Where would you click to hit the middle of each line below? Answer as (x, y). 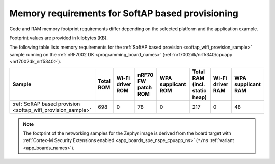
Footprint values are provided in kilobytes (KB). (59, 38)
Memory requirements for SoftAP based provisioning (124, 13)
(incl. (199, 84)
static (199, 90)
